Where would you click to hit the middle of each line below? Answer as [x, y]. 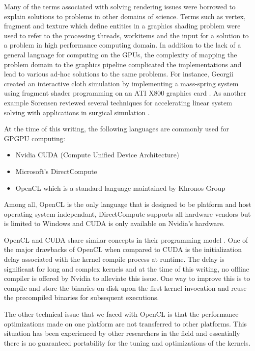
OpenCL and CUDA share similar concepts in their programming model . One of [126, 239]
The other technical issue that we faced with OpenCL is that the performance [121, 314]
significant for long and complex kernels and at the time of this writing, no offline [127, 268]
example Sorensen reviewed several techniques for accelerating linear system [118, 102]
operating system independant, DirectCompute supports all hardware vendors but [127, 213]
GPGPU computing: [35, 138]
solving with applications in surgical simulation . [77, 112]
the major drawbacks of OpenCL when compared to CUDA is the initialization [123, 249]
